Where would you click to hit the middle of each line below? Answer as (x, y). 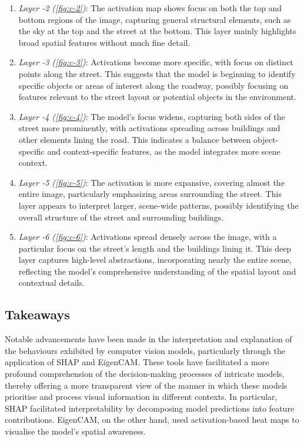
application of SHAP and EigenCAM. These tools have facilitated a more (137, 362)
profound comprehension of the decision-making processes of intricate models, (145, 374)
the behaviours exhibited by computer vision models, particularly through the (145, 350)
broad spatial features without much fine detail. (104, 42)
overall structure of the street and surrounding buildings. (121, 217)
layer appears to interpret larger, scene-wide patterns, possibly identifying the (158, 205)
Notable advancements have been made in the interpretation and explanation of (148, 339)
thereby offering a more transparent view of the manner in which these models (146, 385)
